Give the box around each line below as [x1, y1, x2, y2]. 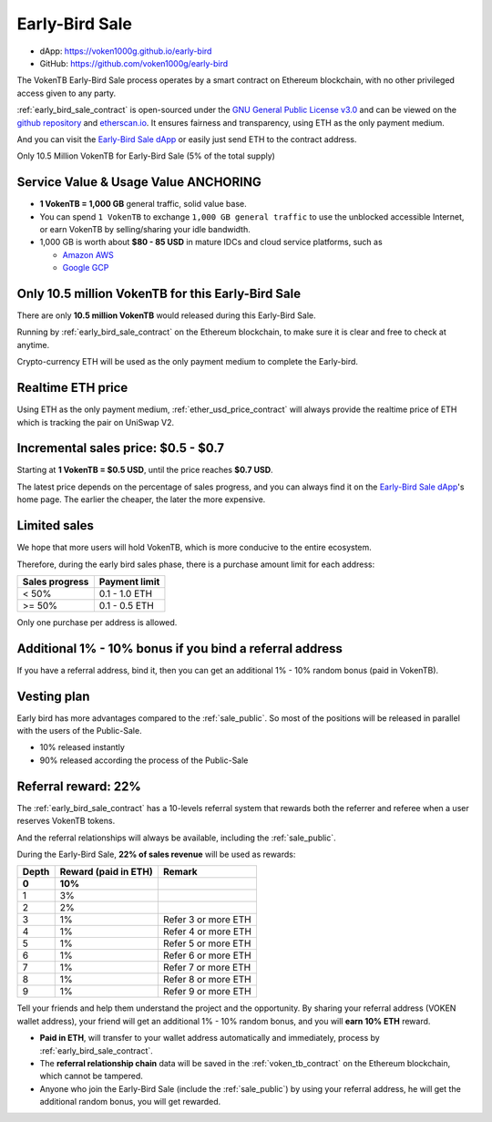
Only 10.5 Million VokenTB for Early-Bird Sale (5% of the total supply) [16, 150, 275, 161]
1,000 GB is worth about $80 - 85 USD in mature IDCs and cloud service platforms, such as [39, 237, 383, 248]
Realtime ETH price [16, 380, 128, 396]
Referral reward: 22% [16, 778, 141, 794]
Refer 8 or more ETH [162, 973, 251, 986]
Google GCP [62, 262, 109, 273]
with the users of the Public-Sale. [16, 726, 142, 736]
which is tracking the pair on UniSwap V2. [16, 417, 175, 427]
